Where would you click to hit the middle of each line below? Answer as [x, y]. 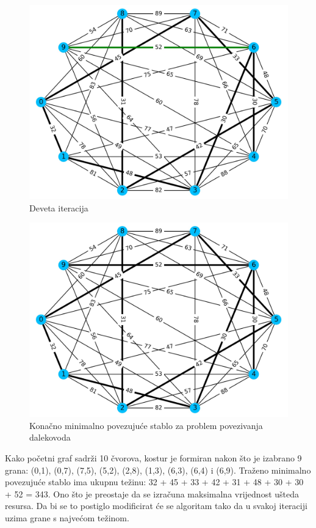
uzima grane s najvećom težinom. [67, 517]
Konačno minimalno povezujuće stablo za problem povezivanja [146, 425]
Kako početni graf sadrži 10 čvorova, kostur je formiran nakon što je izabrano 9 [153, 457]
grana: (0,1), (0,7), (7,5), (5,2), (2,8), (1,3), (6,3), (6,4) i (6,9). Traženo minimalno [158, 470]
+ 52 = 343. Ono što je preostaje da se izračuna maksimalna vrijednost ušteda [152, 493]
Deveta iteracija [59, 207]
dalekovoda [50, 437]
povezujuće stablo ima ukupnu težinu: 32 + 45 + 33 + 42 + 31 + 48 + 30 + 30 [154, 482]
